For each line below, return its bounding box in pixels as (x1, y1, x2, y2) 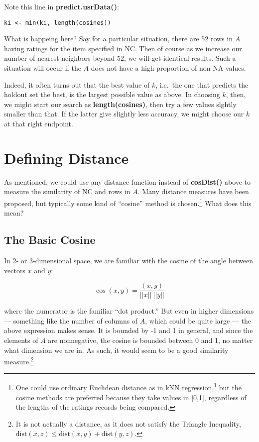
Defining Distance (4, 147, 129, 168)
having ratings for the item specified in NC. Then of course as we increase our (4, 43, 242, 53)
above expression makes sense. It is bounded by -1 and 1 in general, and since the (4, 325, 253, 335)
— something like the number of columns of (4, 315, 138, 326)
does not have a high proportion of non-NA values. (91, 63, 246, 73)
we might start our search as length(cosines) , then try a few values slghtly (4, 99, 237, 109)
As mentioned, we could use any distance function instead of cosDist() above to (4, 176, 251, 187)
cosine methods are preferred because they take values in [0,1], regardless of (15, 392, 247, 402)
